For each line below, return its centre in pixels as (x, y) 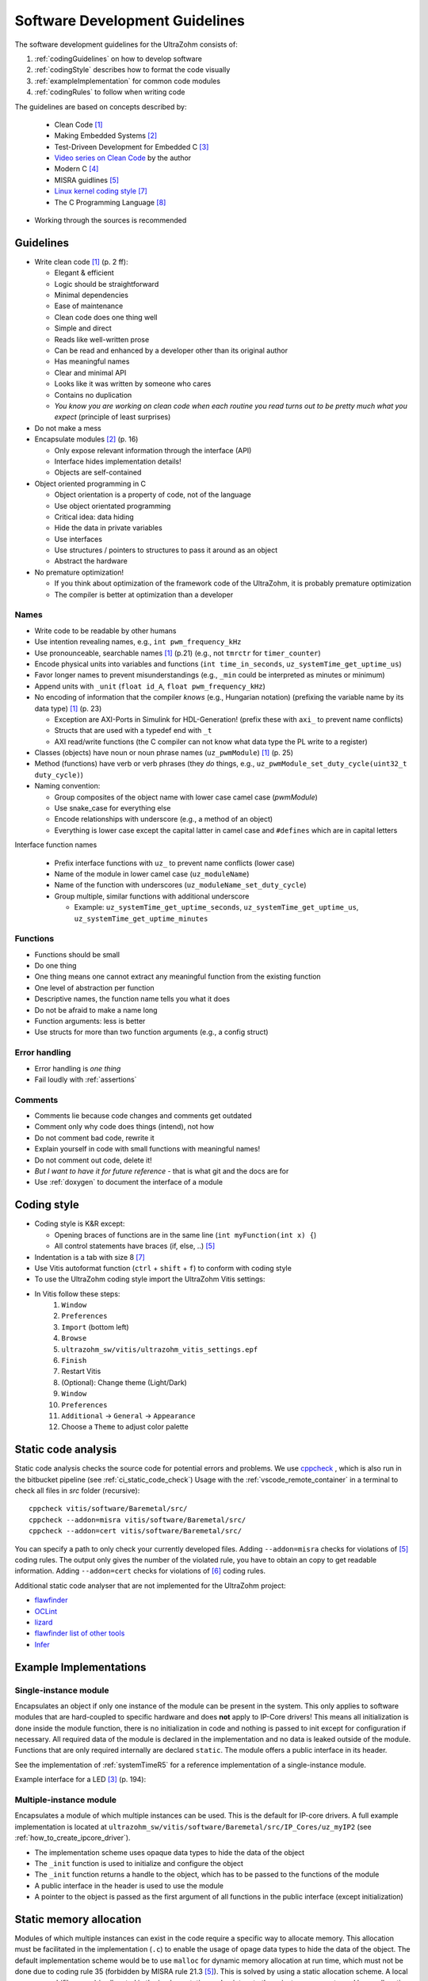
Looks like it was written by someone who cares (133, 384)
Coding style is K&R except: (80, 1223)
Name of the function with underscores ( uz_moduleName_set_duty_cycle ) (180, 885)
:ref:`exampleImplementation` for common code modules (128, 81)
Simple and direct (83, 328)
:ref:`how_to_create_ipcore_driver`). (73, 1838)
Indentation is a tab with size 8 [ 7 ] (90, 1257)
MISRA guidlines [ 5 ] (86, 180)
